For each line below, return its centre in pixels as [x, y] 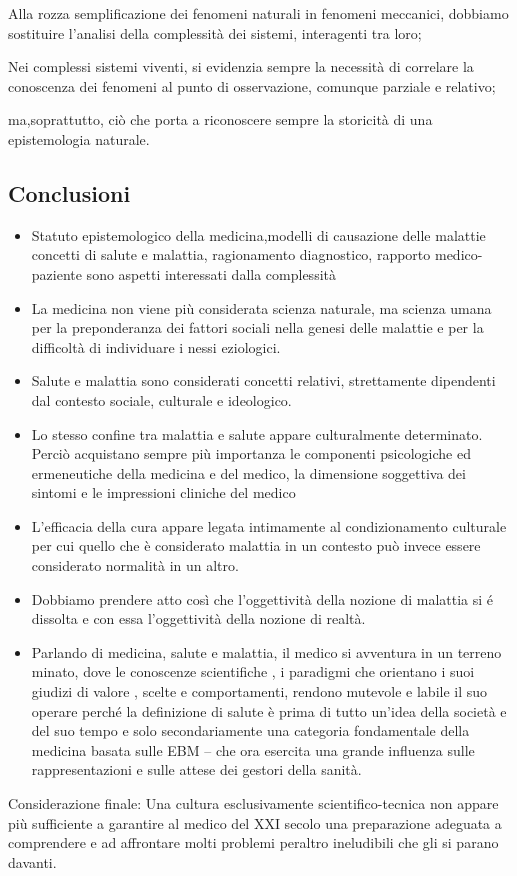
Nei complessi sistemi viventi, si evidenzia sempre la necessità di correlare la [241, 66]
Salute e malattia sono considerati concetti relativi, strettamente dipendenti [263, 380]
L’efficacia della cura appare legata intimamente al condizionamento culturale [269, 525]
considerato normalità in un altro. [135, 565]
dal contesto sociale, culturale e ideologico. [161, 399]
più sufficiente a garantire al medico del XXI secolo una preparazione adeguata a [255, 822]
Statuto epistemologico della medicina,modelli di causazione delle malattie [258, 234]
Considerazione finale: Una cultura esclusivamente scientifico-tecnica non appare [253, 803]
